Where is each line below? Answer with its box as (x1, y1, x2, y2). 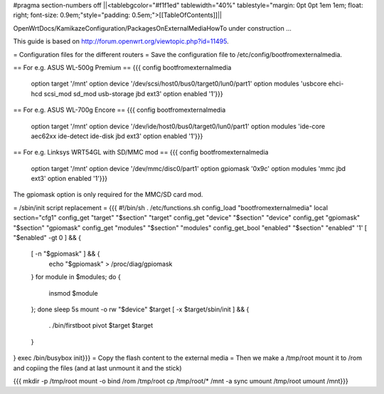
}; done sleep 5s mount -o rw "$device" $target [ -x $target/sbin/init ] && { (31, 305, 250, 313)
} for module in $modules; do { (31, 273, 121, 281)
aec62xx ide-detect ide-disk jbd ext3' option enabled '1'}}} (31, 132, 203, 140)
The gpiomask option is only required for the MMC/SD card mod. (13, 190, 203, 199)
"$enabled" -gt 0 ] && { (13, 234, 82, 242)
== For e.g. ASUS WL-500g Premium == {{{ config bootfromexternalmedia (13, 63, 232, 71)
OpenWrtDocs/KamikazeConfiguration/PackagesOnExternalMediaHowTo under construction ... (13, 24, 292, 32)
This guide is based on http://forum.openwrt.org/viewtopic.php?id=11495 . (13, 37, 229, 46)
